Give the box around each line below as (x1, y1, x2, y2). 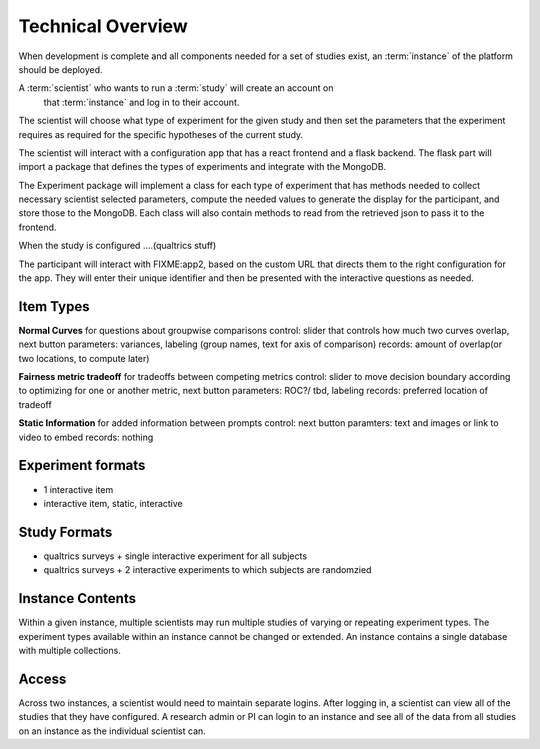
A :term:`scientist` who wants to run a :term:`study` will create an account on (18, 82, 334, 94)
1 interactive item (43, 483, 114, 495)
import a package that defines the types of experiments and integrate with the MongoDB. (18, 161, 387, 173)
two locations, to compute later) (18, 352, 150, 364)
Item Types (18, 298, 90, 315)
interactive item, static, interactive (43, 497, 184, 509)
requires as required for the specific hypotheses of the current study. (18, 128, 304, 140)
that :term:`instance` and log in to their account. (43, 96, 240, 108)
